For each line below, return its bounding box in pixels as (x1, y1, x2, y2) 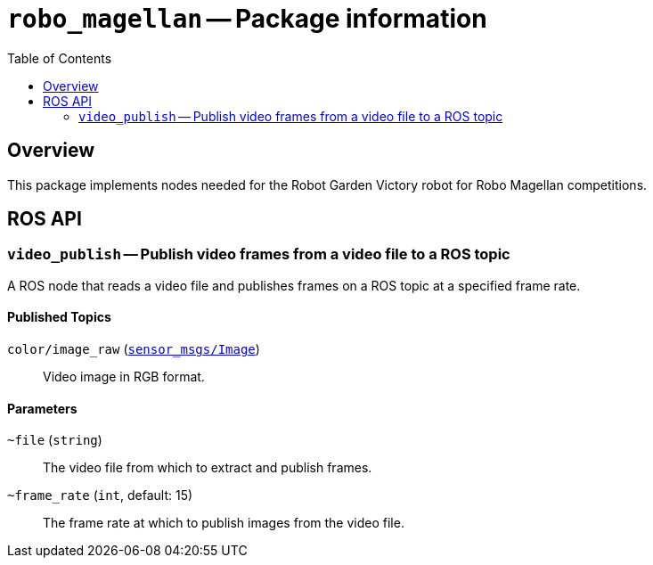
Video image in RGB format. (43, 369, 205, 385)
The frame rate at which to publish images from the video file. (43, 515, 404, 531)
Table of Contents (7, 50, 112, 66)
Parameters (7, 400, 78, 416)
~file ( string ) (7, 432, 102, 448)
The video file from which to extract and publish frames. (43, 460, 372, 476)
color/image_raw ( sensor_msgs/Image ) (7, 341, 260, 357)
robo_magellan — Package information (7, 4, 487, 34)
